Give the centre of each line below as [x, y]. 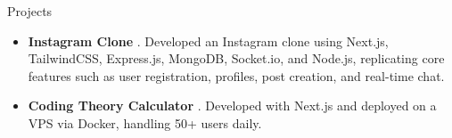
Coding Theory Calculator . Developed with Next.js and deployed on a [232, 106]
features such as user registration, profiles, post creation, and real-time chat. [236, 75]
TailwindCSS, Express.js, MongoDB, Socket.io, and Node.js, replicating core [236, 58]
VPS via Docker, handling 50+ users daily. [145, 122]
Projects [30, 11]
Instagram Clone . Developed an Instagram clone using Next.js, [208, 41]
